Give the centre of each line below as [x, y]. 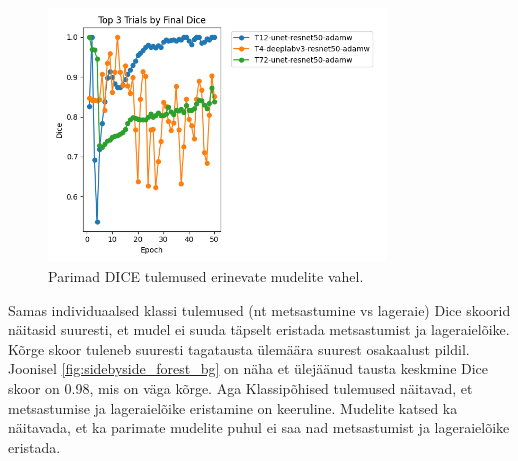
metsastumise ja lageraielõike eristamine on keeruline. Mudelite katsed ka [233, 407]
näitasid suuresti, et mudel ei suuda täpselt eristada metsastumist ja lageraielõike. [259, 329]
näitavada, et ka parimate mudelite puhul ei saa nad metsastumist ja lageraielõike [259, 427]
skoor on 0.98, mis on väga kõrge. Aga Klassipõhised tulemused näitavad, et [240, 387]
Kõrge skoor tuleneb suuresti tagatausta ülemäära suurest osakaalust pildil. [239, 348]
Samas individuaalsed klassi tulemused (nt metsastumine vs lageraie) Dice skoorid [259, 309]
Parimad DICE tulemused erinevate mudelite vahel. [206, 275]
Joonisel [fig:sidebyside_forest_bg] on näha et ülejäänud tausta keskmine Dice [248, 368]
